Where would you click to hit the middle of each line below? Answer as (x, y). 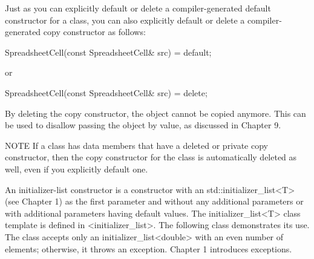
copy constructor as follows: (94, 32)
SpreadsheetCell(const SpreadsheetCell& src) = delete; (106, 92)
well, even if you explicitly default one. (77, 169)
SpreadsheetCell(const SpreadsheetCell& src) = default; (108, 52)
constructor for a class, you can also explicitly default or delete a (125, 20)
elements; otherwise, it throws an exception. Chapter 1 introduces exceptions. (149, 248)
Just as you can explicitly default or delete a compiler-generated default (138, 8)
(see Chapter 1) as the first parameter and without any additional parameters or (154, 201)
